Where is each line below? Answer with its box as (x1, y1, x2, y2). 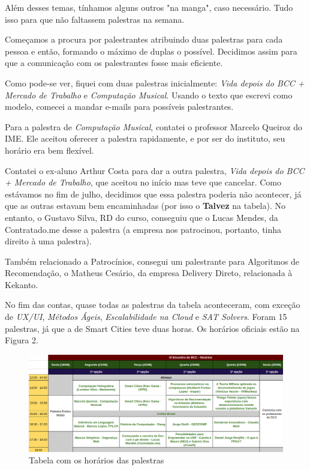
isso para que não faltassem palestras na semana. (5, 13, 185, 25)
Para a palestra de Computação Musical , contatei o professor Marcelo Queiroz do (5, 120, 303, 133)
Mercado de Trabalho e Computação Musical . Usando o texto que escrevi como (5, 88, 293, 101)
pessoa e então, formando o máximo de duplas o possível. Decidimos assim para (5, 44, 297, 57)
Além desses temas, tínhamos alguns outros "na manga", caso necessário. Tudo (5, 1, 293, 13)
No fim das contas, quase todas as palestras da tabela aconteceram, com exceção (5, 298, 300, 311)
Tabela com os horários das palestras (29, 454, 164, 466)
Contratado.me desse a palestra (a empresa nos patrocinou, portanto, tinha (5, 223, 282, 235)
